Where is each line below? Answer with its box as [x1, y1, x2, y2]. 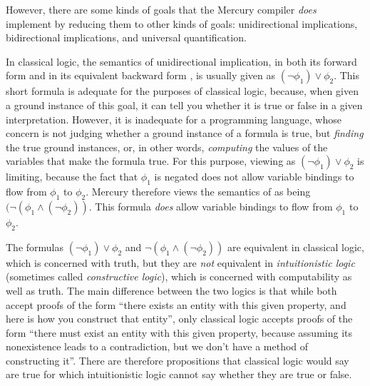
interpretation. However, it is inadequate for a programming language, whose [6, 111, 341, 126]
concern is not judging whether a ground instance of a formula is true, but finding [6, 126, 364, 141]
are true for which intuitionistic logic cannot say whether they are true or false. [6, 367, 352, 382]
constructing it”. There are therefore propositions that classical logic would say [6, 352, 349, 367]
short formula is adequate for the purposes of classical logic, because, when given [6, 83, 359, 98]
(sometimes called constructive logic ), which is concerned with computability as [6, 269, 352, 284]
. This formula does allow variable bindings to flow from [88, 198, 333, 213]
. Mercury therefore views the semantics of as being [86, 184, 311, 199]
